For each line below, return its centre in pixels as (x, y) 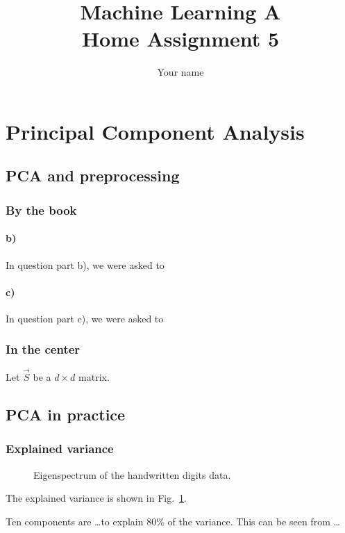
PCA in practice (66, 414)
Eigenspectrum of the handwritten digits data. (132, 474)
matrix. (94, 376)
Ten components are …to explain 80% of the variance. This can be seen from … (173, 521)
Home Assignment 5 (180, 39)
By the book (41, 210)
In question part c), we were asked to (85, 318)
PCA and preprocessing (93, 175)
